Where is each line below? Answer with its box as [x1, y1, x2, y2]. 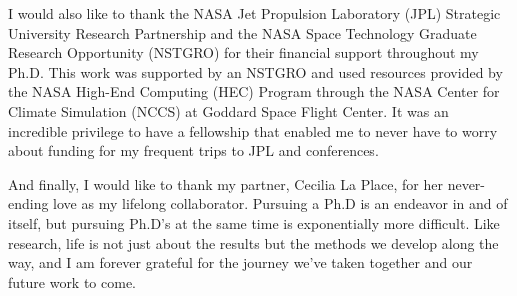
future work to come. [8, 271, 137, 292]
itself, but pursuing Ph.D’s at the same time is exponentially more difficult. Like [8, 212, 500, 233]
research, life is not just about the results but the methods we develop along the [8, 232, 499, 253]
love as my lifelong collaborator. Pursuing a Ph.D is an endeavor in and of [53, 193, 508, 214]
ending [8, 193, 49, 214]
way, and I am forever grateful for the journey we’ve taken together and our [8, 252, 473, 273]
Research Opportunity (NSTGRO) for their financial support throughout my [8, 42, 479, 63]
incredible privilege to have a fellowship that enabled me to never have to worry [8, 120, 498, 141]
